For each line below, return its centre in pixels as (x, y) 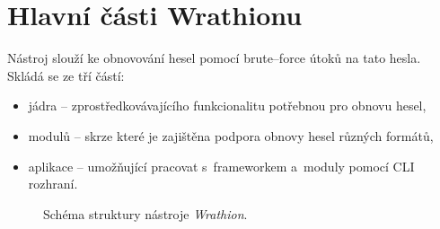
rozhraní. (53, 184)
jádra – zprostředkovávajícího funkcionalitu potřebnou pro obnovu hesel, (227, 106)
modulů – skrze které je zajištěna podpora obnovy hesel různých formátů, (231, 135)
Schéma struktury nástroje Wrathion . (145, 213)
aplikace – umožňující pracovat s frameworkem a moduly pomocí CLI (221, 166)
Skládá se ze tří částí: (66, 75)
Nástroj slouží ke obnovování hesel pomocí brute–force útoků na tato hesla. (214, 58)
